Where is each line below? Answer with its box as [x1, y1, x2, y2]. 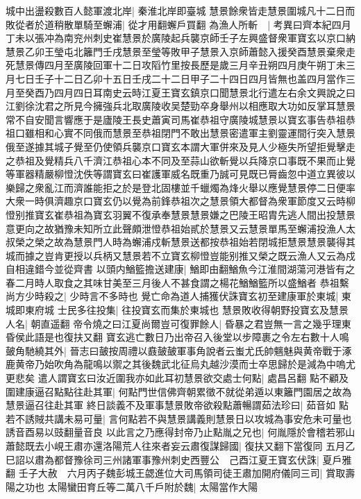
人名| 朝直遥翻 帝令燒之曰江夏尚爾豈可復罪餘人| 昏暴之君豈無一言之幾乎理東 [6, 316, 351, 330]
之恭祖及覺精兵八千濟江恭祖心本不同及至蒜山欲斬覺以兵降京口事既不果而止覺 [6, 153, 355, 167]
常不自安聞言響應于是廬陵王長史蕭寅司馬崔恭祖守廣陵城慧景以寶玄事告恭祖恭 [6, 112, 355, 126]
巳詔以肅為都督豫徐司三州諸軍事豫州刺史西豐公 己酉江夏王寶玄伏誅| [6, 452, 319, 466]
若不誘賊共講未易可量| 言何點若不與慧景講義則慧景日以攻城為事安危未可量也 [6, 411, 352, 425]
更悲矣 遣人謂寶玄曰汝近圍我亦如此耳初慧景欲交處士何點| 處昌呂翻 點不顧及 [6, 371, 349, 385]
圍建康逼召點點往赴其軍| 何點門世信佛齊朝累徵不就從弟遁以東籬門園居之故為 [6, 384, 352, 398]
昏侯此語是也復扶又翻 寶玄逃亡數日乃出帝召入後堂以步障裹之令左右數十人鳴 [6, 330, 349, 344]
